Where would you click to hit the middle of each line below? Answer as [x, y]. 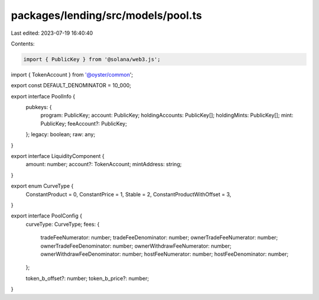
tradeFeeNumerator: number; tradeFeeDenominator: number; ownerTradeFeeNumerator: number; [159, 238]
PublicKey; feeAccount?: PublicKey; [84, 123]
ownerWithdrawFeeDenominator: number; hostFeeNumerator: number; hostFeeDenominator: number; [165, 254]
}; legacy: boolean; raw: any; [61, 134]
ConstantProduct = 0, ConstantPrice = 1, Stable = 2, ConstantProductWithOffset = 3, [128, 194]
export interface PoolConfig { [47, 216]
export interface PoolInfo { [43, 96]
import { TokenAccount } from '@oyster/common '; [72, 74]
